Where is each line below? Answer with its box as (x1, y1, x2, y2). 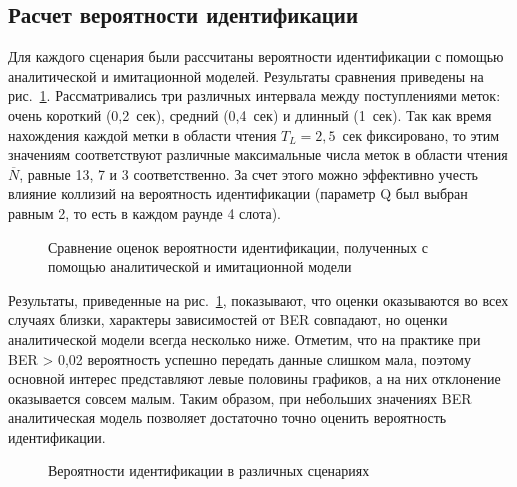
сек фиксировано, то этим (342, 124, 500, 145)
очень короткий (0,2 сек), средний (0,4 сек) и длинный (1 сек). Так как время (8, 104, 492, 125)
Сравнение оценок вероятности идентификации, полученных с (48, 236, 428, 257)
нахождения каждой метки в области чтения (8, 124, 277, 145)
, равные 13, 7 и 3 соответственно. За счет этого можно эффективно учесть (19, 163, 478, 184)
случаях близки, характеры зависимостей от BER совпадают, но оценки (8, 309, 448, 330)
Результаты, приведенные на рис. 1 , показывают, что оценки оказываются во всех (8, 289, 509, 310)
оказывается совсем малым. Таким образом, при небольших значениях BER (8, 387, 472, 408)
